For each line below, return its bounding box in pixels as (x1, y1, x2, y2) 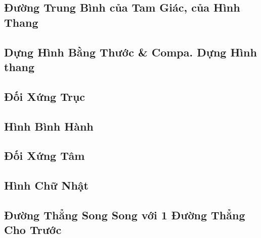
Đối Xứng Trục (4, 88, 85, 104)
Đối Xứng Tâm (4, 148, 85, 163)
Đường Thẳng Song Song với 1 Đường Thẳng (4, 207, 245, 222)
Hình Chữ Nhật (4, 177, 89, 193)
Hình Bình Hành (4, 118, 94, 134)
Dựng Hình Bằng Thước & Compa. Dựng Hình (4, 44, 257, 59)
